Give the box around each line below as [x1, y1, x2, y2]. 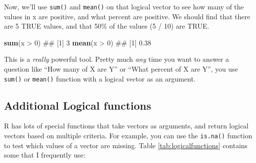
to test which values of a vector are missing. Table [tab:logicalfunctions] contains [4, 140, 248, 150]
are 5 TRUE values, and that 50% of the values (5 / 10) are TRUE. [4, 21, 210, 31]
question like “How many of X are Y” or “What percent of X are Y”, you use [4, 64, 238, 74]
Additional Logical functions [4, 97, 151, 113]
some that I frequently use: [4, 150, 85, 160]
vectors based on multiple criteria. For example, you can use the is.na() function [4, 130, 253, 141]
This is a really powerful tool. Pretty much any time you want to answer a [4, 54, 229, 64]
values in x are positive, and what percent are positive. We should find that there [4, 11, 251, 21]
